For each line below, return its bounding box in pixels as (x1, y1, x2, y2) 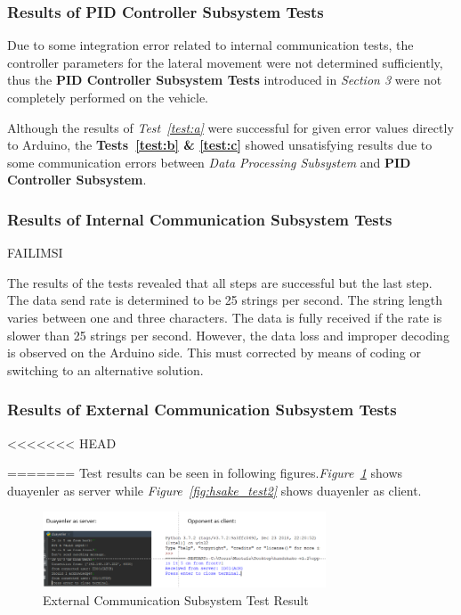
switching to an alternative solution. (7, 360, 204, 379)
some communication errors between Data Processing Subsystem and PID (7, 152, 411, 171)
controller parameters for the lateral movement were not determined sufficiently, (7, 53, 443, 71)
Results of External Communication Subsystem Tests (7, 398, 397, 421)
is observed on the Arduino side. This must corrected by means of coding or (7, 343, 421, 362)
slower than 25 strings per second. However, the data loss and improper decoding (7, 325, 449, 344)
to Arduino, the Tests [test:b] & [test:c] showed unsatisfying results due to (7, 135, 433, 154)
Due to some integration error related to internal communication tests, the (7, 36, 414, 54)
